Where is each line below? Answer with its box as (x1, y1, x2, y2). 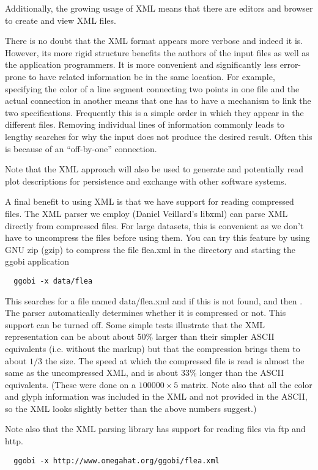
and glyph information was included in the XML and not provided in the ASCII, (5, 390, 308, 403)
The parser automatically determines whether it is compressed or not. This (5, 306, 286, 319)
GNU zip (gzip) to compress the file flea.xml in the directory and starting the (5, 243, 295, 255)
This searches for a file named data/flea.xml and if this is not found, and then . (5, 294, 303, 307)
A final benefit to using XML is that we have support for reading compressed (5, 195, 294, 208)
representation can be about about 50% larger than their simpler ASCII (5, 330, 275, 343)
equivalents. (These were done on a (5, 378, 136, 391)
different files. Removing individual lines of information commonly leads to (5, 118, 285, 131)
